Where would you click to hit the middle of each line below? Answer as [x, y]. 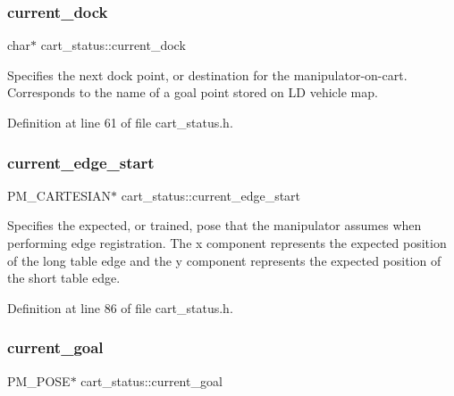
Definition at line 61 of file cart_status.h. [120, 122]
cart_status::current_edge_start [211, 195]
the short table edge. [64, 278]
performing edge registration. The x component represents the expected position [227, 243]
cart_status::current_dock [113, 45]
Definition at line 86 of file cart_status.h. [120, 307]
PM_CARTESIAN [59, 195]
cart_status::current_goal [151, 380]
